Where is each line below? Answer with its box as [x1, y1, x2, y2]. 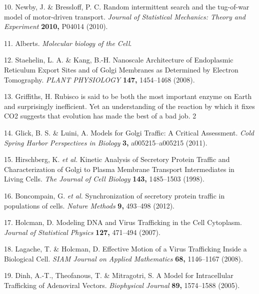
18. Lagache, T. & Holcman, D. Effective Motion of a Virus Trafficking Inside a [4, 243, 247, 254]
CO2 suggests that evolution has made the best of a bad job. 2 [4, 110, 196, 121]
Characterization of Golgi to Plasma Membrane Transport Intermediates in [4, 163, 234, 174]
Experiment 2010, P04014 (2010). [4, 21, 108, 31]
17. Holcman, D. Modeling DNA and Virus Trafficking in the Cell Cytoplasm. [4, 217, 242, 227]
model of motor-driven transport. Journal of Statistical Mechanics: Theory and [4, 11, 245, 21]
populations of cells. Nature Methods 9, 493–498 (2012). [4, 200, 174, 210]
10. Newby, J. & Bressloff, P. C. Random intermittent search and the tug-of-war [4, 1, 249, 11]
